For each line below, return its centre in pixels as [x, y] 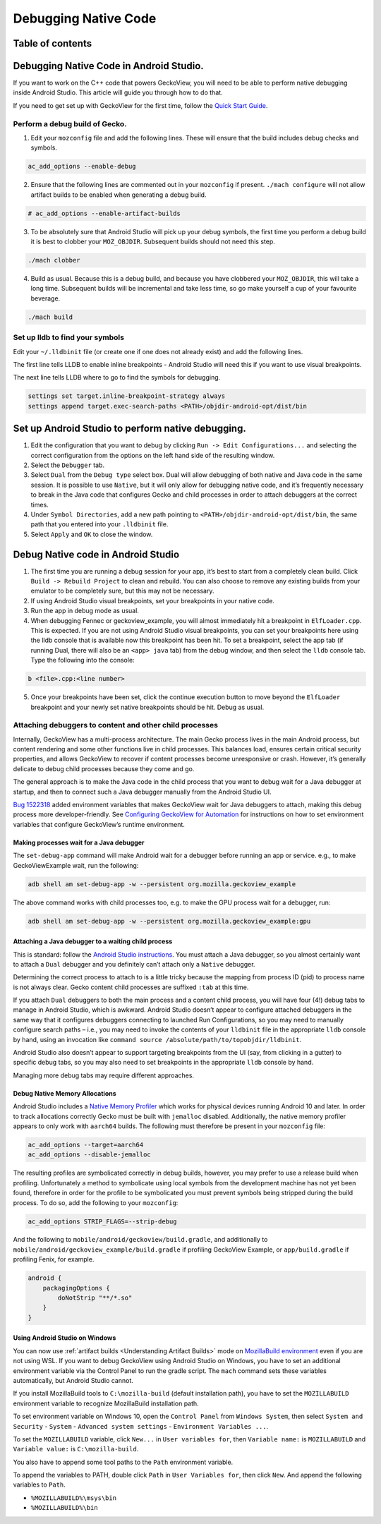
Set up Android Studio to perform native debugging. [129, 429]
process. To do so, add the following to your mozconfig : [96, 1202]
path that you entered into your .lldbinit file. [99, 524]
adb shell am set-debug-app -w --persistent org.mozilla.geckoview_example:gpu [169, 921]
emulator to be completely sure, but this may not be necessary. [122, 591]
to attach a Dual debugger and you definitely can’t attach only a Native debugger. [134, 964]
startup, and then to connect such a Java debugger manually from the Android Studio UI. [142, 792]
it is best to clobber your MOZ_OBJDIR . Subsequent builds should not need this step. [153, 242]
